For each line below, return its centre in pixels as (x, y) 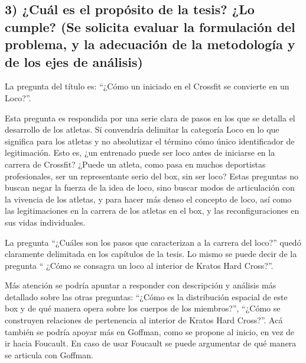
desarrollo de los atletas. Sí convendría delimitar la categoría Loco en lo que (142, 129)
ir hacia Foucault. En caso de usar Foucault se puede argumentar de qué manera (151, 343)
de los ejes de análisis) (74, 61)
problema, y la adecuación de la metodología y (150, 44)
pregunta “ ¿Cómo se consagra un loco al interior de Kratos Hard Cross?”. (139, 265)
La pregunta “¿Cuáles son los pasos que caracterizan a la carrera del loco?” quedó (153, 242)
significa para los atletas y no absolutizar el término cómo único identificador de (150, 141)
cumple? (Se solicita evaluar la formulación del (150, 26)
